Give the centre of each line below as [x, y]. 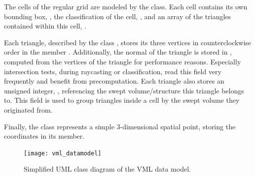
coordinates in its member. [44, 136]
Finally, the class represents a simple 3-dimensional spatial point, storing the [120, 126]
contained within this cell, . [45, 26]
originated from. [28, 109]
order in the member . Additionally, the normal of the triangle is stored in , [118, 52]
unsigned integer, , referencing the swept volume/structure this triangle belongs [124, 90]
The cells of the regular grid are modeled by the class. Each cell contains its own [126, 6]
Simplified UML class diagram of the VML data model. [107, 169]
